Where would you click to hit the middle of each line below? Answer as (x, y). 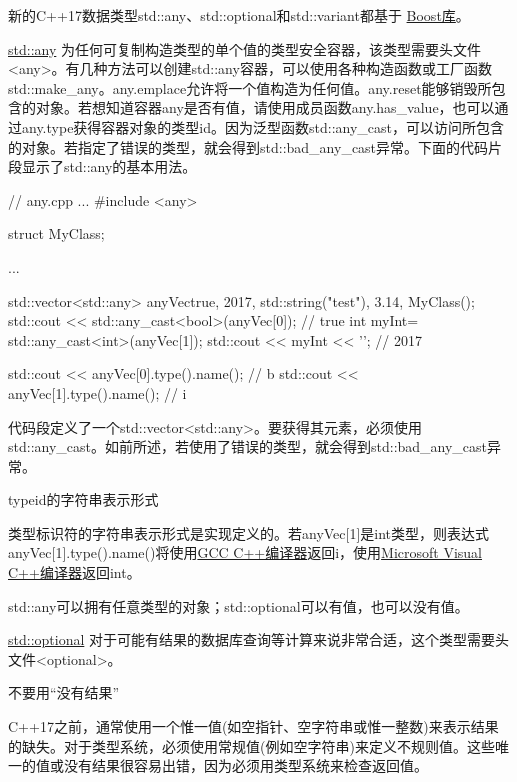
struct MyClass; (56, 233)
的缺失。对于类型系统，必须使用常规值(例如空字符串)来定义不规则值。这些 (251, 745)
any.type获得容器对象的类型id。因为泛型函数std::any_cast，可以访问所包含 (263, 126)
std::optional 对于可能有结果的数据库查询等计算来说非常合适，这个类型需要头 (258, 639)
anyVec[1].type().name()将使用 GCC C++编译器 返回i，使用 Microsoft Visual (245, 552)
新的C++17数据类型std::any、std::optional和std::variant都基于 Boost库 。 (239, 15)
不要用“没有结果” (64, 692)
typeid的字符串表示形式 (83, 499)
